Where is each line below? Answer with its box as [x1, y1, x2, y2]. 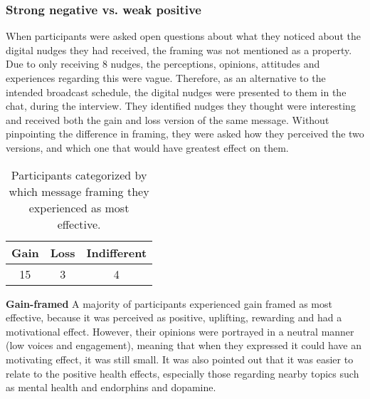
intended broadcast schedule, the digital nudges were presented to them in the [6, 84, 347, 99]
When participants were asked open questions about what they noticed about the [6, 28, 361, 43]
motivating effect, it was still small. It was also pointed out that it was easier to [6, 351, 354, 366]
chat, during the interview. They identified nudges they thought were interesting [6, 98, 356, 113]
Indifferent [86, 244, 147, 261]
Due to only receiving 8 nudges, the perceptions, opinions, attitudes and [6, 56, 320, 71]
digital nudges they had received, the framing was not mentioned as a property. [6, 42, 352, 57]
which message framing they [9, 182, 149, 199]
